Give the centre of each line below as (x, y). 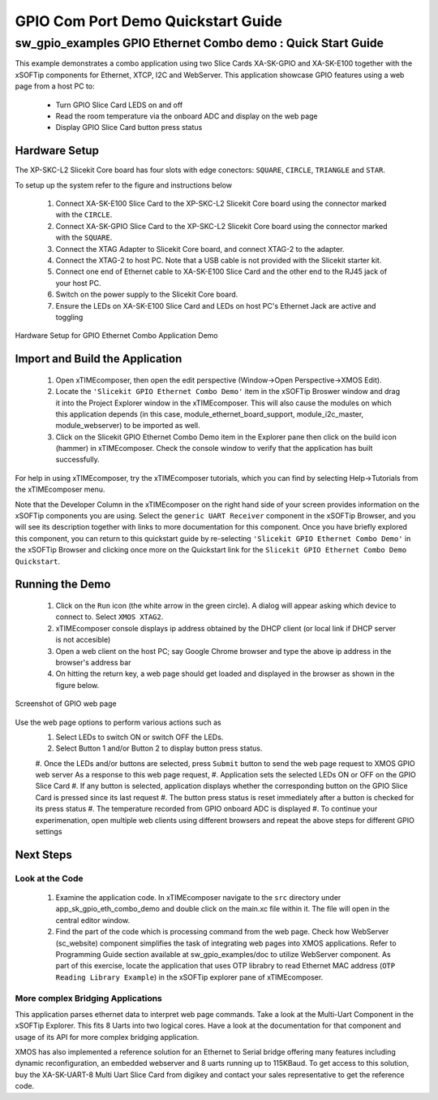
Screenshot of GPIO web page (66, 704)
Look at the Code (49, 878)
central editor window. (92, 920)
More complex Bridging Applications (88, 998)
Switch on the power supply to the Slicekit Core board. (147, 294)
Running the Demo (63, 585)
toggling (69, 317)
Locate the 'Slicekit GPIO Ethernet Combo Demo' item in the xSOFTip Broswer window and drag (228, 392)
